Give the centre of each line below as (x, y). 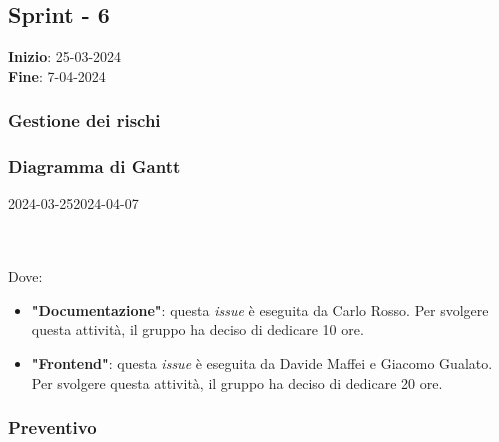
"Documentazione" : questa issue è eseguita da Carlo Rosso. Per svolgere (260, 309)
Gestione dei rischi (84, 120)
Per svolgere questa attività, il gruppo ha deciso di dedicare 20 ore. (237, 382)
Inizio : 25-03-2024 (65, 56)
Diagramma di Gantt (94, 166)
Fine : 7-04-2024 (57, 75)
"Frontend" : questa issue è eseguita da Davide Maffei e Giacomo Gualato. (262, 363)
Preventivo (52, 427)
